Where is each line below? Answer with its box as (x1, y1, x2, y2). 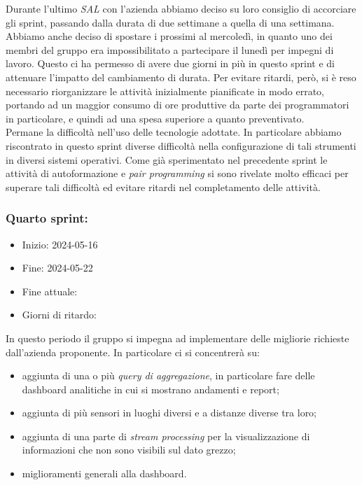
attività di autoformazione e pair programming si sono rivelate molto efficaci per (6, 166, 349, 181)
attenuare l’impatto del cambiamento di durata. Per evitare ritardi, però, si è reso (6, 69, 356, 84)
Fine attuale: (22, 283, 78, 298)
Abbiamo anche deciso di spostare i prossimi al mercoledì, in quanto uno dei (6, 29, 333, 43)
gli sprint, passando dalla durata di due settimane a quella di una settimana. (6, 15, 335, 29)
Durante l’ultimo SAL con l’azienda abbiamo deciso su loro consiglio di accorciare (6, 1, 356, 15)
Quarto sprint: (6, 209, 88, 227)
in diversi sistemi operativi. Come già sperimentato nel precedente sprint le (6, 152, 328, 167)
